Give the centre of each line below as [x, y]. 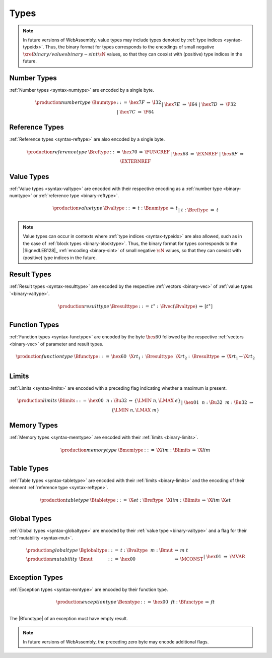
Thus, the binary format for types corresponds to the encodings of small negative [130, 47]
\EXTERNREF [135, 161]
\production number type [63, 103]
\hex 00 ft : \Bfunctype [178, 602]
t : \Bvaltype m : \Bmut [147, 550]
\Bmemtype [130, 450]
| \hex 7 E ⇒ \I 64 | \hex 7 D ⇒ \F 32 [199, 104]
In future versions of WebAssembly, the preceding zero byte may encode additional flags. [116, 642]
